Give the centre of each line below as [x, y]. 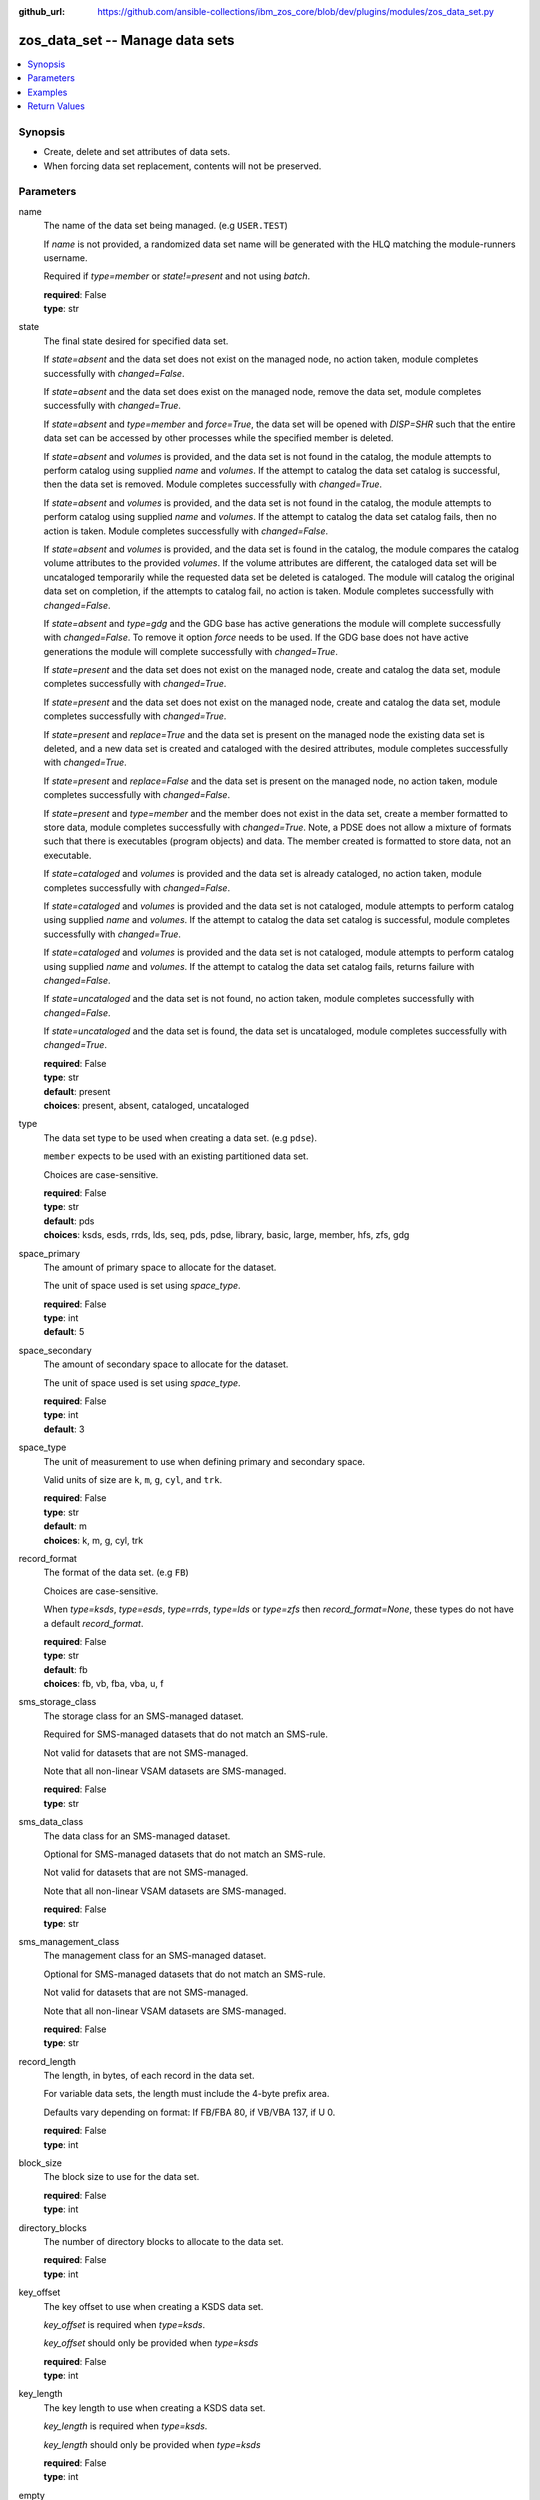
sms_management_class [69, 1941]
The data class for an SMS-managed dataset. [137, 1836]
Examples [47, 92]
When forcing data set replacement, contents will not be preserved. [182, 166]
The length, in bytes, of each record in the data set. [149, 2076]
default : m [65, 1526]
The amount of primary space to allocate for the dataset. [160, 1267]
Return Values [56, 106]
